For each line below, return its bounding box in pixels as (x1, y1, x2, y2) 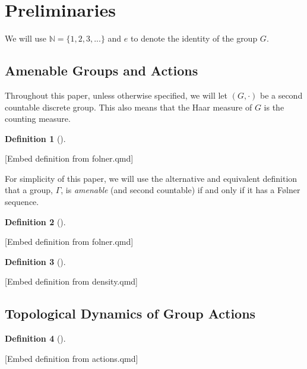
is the (264, 100, 284, 113)
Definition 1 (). (5, 132, 66, 144)
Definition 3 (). (5, 255, 66, 267)
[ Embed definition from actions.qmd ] (5, 352, 138, 364)
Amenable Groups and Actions (5, 61, 198, 80)
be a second (259, 89, 303, 101)
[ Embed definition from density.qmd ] (5, 275, 138, 288)
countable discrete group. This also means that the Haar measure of (5, 100, 252, 113)
